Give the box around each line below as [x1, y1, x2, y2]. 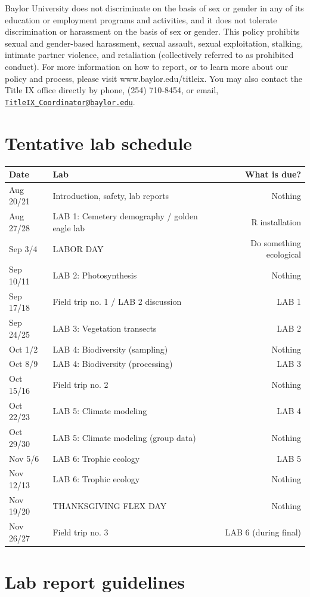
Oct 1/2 [9, 342, 38, 355]
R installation [251, 216, 301, 228]
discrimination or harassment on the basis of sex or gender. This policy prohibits [5, 25, 300, 38]
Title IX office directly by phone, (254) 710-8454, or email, [5, 84, 219, 96]
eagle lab [52, 221, 85, 234]
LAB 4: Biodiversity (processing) [52, 357, 173, 370]
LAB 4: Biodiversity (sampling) [52, 342, 168, 355]
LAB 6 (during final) [225, 526, 301, 538]
